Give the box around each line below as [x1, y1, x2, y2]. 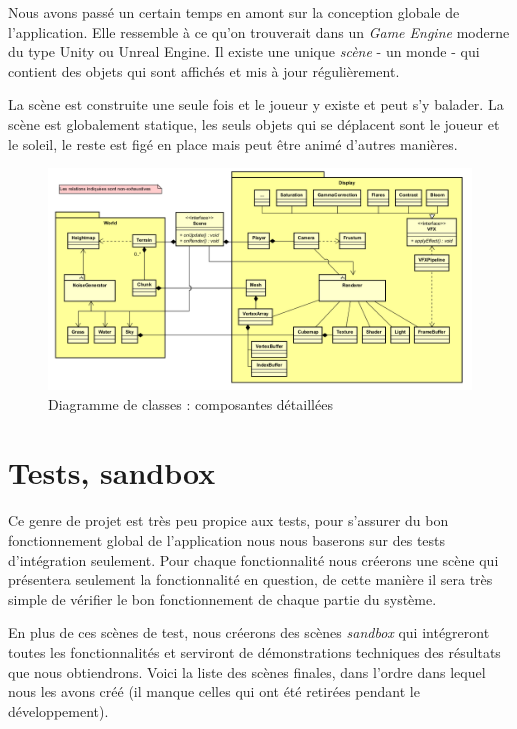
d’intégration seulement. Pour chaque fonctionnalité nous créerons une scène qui [8, 549, 499, 570]
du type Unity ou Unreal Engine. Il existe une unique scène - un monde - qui [8, 41, 480, 62]
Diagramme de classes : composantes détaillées [48, 393, 333, 414]
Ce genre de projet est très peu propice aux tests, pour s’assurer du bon [8, 510, 449, 531]
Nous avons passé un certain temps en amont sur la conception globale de [8, 2, 460, 22]
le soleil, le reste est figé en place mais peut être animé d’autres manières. [8, 133, 458, 154]
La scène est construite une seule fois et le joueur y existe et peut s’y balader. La [8, 94, 504, 115]
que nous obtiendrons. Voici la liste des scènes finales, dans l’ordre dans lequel [8, 661, 486, 682]
